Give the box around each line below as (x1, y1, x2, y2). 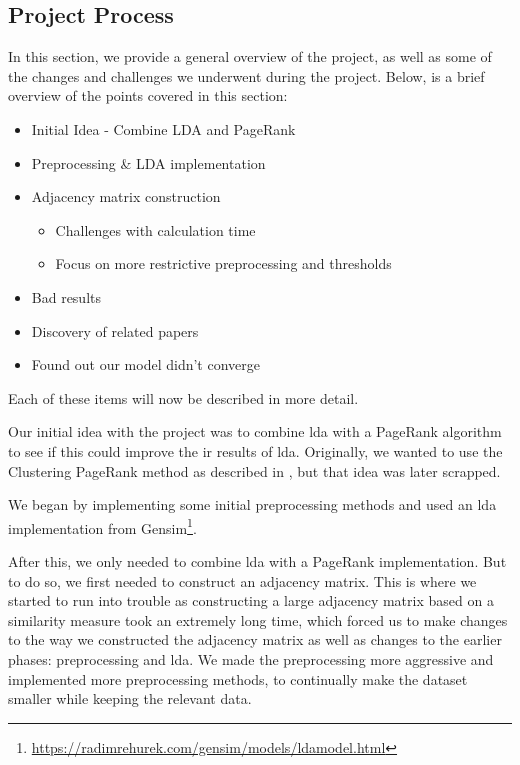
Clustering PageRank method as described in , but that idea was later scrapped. (8, 460, 501, 481)
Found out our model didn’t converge (31, 354, 260, 375)
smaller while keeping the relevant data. (8, 688, 252, 709)
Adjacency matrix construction (31, 186, 221, 207)
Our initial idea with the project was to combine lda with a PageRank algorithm (8, 421, 502, 442)
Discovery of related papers (31, 320, 199, 341)
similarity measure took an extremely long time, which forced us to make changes (8, 609, 508, 630)
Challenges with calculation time (55, 219, 256, 240)
